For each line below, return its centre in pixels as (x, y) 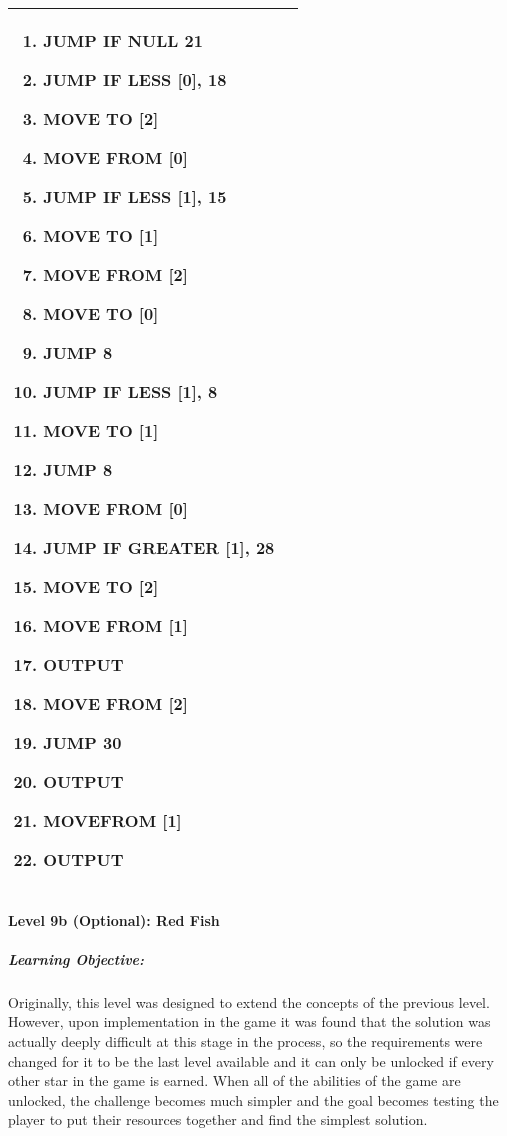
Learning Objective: (76, 958)
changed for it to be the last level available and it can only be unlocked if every (251, 1060)
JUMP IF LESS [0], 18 (135, 79)
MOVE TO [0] (101, 313)
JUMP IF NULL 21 (123, 40)
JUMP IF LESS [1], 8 (130, 391)
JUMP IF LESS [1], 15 (135, 196)
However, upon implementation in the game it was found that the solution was (249, 1021)
